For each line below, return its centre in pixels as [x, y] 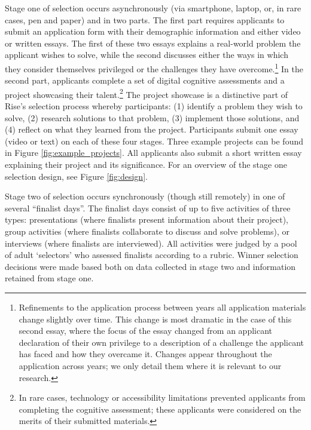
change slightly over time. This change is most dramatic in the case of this [155, 319]
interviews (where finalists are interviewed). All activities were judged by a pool [151, 243]
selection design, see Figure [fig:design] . [76, 176]
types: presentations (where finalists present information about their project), [147, 219]
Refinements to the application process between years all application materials [162, 307]
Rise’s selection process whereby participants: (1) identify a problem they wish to [154, 106]
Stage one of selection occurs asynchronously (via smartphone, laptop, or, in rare [153, 8]
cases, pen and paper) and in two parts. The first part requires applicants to [145, 19]
